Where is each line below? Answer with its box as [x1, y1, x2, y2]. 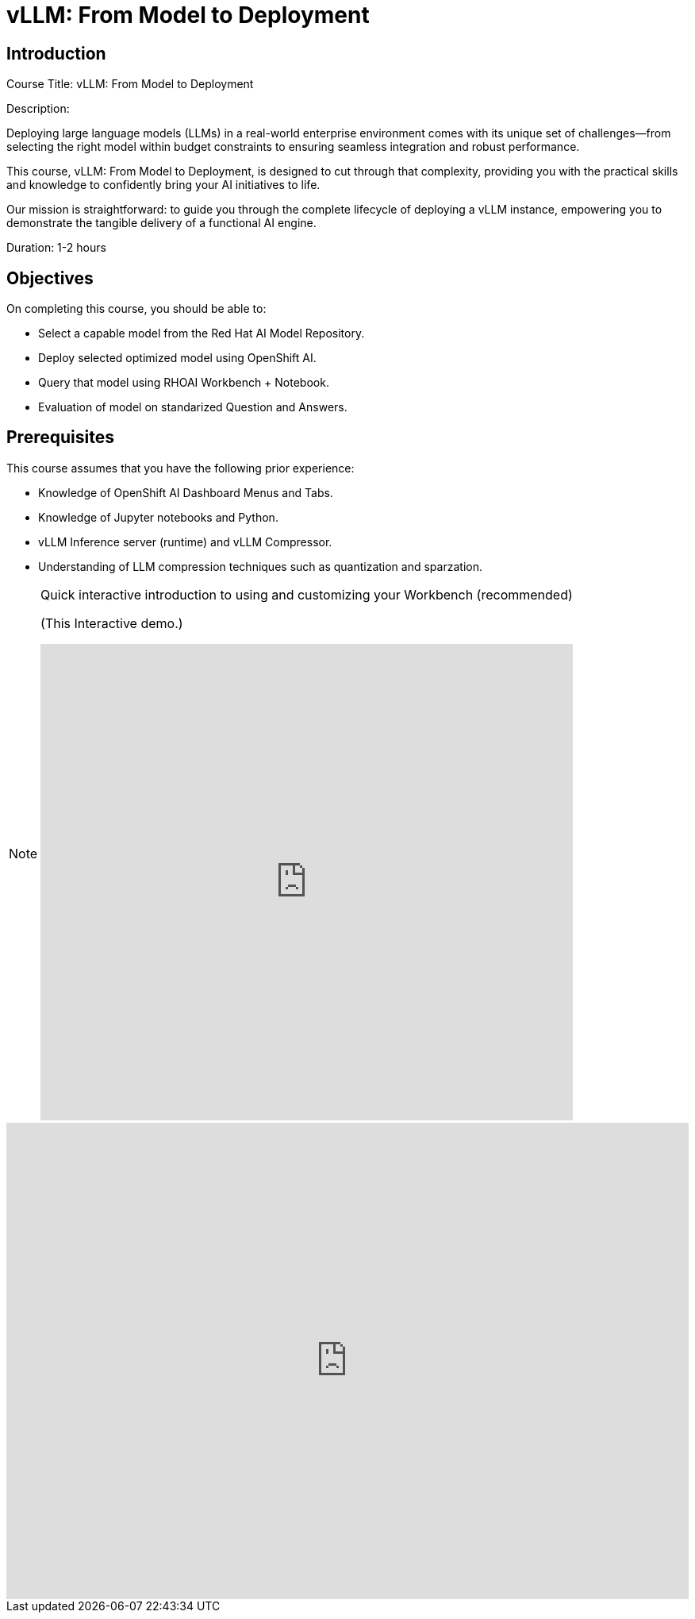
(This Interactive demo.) [40, 615, 183, 631]
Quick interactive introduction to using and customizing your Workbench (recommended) [40, 586, 573, 603]
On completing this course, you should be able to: [6, 302, 267, 316]
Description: [6, 102, 70, 116]
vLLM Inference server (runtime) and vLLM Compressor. [38, 534, 332, 549]
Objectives [6, 268, 94, 288]
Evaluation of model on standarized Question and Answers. [38, 400, 347, 414]
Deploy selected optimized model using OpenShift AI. [38, 351, 317, 365]
